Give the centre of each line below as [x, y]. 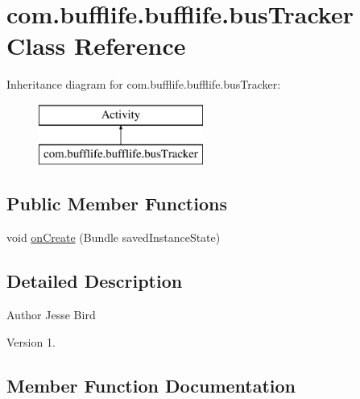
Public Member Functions [117, 204]
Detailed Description [95, 281]
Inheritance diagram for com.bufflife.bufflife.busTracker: [144, 84]
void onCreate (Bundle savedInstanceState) [114, 237]
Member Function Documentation [151, 385]
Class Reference [96, 46]
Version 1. [31, 341]
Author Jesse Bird [51, 315]
